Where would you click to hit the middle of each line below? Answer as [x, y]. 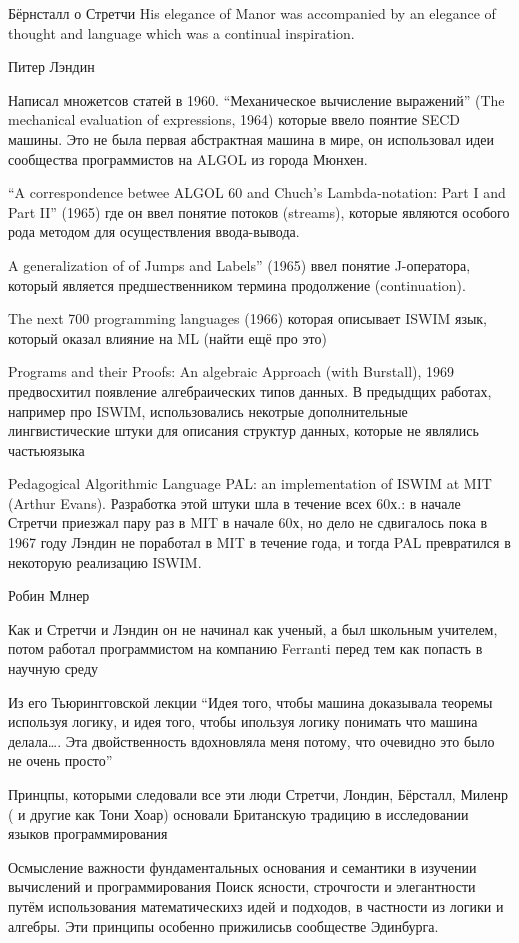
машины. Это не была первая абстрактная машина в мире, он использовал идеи [251, 138]
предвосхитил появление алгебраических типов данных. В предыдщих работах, [250, 390]
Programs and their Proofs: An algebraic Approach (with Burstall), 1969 [231, 371]
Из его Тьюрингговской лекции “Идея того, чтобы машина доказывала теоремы [250, 701]
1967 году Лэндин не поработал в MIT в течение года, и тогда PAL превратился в [259, 542]
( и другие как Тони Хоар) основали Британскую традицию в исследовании [238, 813]
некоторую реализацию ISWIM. [105, 561]
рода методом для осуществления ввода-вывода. [154, 231]
